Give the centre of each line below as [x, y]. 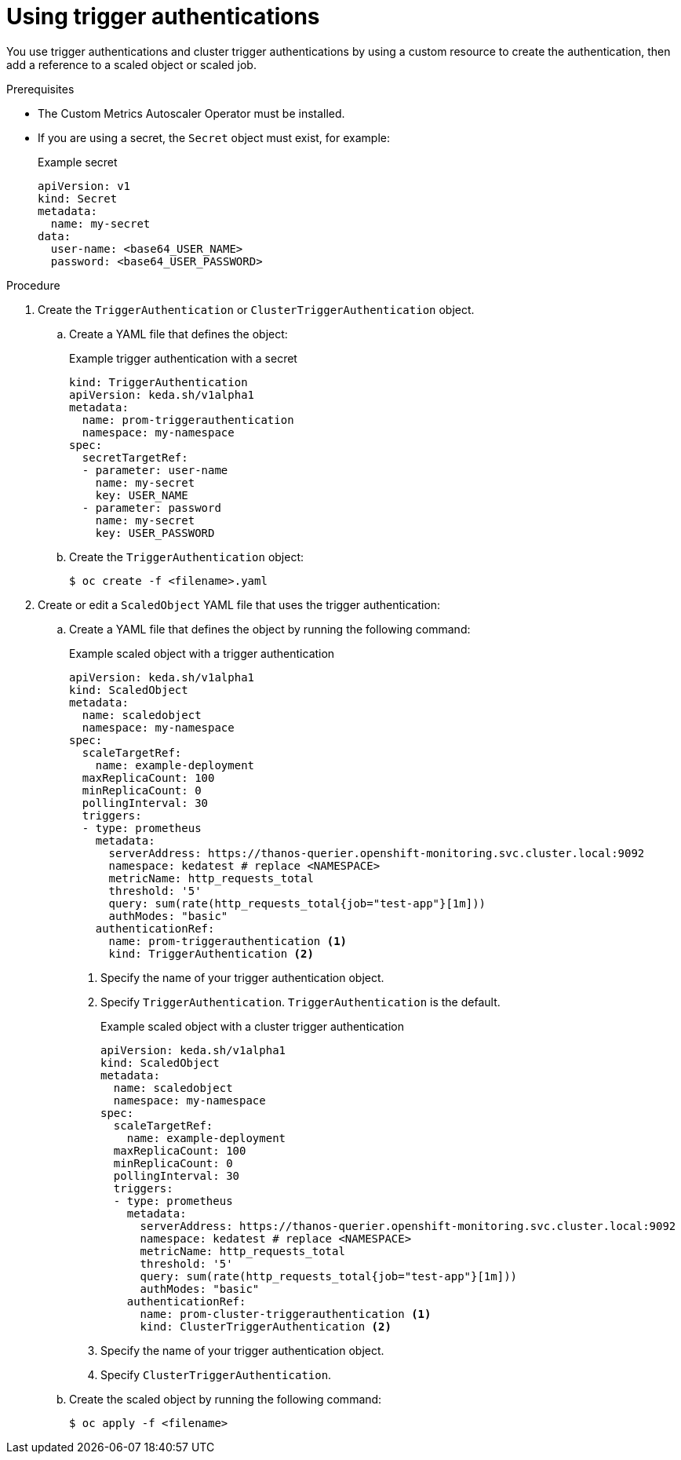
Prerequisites [40, 89]
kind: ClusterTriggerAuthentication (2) [266, 1326]
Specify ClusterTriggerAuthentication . [216, 1374]
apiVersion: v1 [84, 186]
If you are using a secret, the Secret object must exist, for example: [214, 137]
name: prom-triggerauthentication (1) [228, 941]
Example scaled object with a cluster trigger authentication [252, 1026]
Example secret [78, 162]
